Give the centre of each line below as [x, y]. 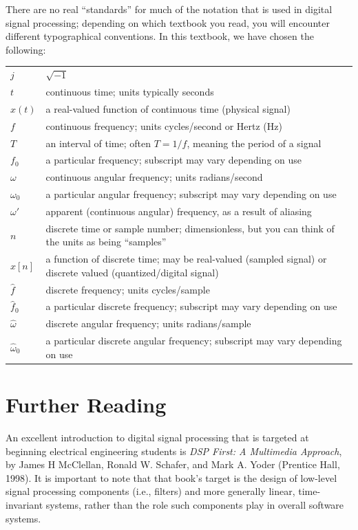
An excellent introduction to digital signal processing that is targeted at [157, 437]
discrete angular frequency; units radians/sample [148, 323]
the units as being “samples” [106, 242]
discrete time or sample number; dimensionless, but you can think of [190, 228]
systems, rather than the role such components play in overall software [195, 504]
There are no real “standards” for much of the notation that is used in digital [169, 9]
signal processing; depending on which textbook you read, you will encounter [168, 22]
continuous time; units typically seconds [130, 91]
